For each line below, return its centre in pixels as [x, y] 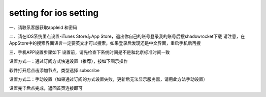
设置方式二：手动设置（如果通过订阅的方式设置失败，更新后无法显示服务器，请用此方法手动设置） [108, 79]
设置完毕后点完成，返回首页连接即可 [46, 88]
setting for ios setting [54, 13]
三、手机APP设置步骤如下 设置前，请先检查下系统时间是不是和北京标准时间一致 [89, 52]
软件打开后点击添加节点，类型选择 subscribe [54, 70]
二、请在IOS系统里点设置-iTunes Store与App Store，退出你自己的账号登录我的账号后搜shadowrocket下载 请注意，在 [127, 36]
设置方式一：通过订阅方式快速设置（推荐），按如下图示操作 [68, 61]
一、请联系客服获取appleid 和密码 [43, 27]
